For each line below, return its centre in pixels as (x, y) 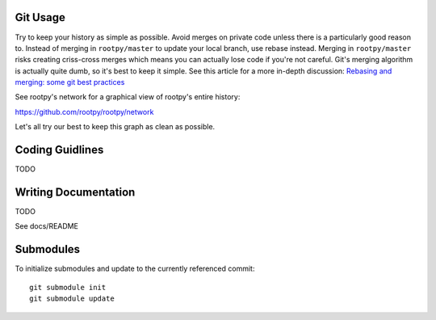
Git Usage (40, 17)
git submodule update (72, 299)
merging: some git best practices (70, 82)
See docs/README (46, 226)
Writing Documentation (75, 192)
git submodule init (68, 287)
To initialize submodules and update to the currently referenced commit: (135, 269)
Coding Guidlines (59, 150)
